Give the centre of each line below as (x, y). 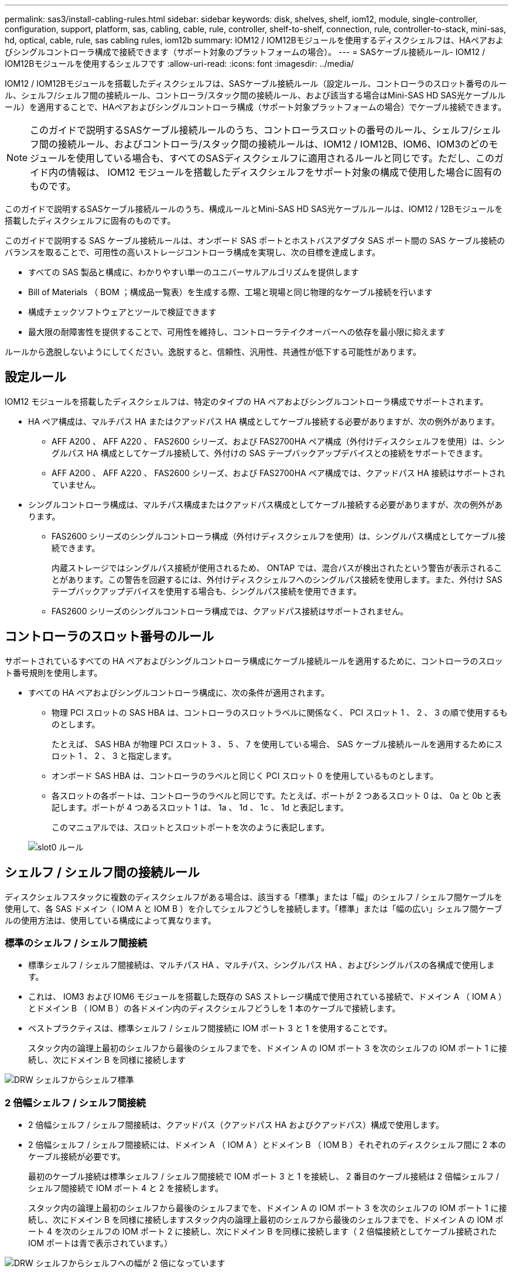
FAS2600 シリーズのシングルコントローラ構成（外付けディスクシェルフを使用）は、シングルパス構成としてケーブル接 (279, 536)
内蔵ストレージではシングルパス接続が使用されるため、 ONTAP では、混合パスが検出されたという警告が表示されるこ (277, 567)
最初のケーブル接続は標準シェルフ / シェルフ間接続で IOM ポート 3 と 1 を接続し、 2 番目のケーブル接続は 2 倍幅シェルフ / (264, 1177)
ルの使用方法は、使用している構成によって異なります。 (111, 920)
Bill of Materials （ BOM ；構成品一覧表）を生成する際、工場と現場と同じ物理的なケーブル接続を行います (230, 292)
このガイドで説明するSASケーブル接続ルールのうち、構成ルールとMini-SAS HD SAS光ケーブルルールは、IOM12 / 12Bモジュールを (254, 209)
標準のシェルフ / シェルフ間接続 (76, 943)
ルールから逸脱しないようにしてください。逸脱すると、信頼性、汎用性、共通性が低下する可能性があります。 (213, 352)
